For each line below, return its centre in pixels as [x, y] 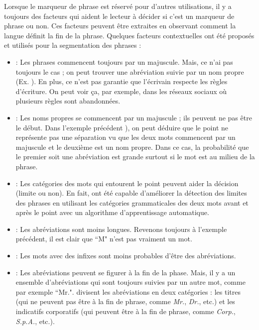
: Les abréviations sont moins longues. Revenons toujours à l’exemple [121, 229]
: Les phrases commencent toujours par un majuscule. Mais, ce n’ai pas [124, 61]
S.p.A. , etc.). [35, 321]
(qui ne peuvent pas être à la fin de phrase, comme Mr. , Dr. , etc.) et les [125, 301]
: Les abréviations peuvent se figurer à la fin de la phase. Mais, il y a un [126, 272]
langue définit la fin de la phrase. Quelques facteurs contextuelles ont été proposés [129, 35]
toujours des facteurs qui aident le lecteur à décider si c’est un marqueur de [119, 16]
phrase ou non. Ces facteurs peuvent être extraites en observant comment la [120, 26]
